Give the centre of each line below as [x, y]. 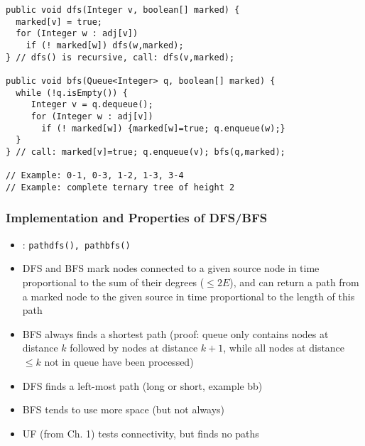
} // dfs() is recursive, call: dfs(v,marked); [120, 57]
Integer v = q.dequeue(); [92, 105]
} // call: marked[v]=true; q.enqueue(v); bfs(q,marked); [146, 152]
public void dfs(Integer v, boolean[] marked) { [123, 10]
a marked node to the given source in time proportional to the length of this [189, 296]
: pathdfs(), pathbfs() [76, 244]
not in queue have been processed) [119, 361]
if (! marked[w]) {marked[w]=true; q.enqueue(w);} [163, 128]
